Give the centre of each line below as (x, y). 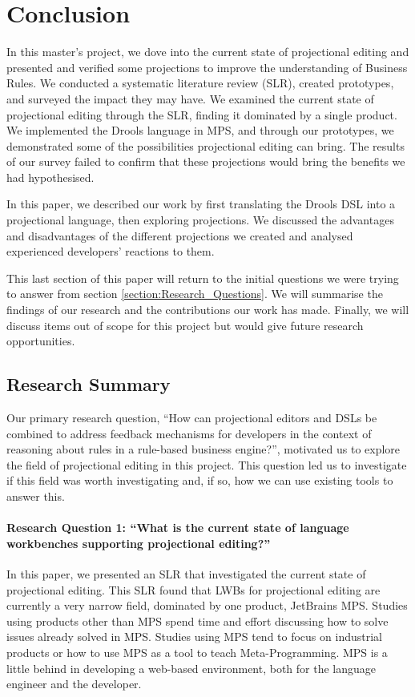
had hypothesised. (50, 177)
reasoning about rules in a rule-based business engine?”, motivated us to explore (203, 449)
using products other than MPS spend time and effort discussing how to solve (197, 620)
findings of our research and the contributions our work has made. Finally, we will (208, 310)
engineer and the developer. (74, 684)
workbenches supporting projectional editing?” (139, 543)
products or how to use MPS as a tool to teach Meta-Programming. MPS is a (197, 652)
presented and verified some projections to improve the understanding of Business (207, 67)
